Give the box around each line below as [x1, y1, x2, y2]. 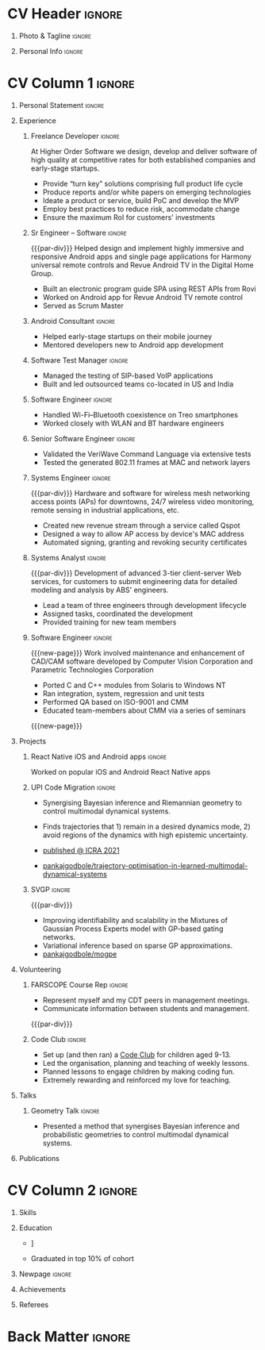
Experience [18, 116, 56, 125]
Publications [18, 1153, 60, 1163]
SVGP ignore [30, 884, 71, 894]
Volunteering [18, 964, 61, 974]
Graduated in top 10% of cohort [30, 1253, 134, 1263]
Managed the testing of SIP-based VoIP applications [42, 371, 213, 380]
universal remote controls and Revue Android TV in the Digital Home [30, 260, 255, 270]
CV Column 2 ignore [7, 1182, 138, 1199]
